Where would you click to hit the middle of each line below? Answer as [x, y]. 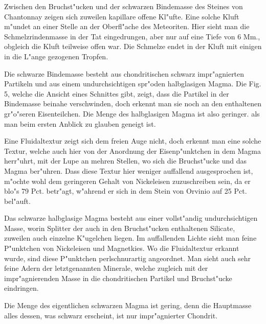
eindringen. [21, 288]
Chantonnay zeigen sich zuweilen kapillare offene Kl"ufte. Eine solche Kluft [122, 16]
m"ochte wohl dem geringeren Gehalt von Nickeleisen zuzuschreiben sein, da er [127, 181]
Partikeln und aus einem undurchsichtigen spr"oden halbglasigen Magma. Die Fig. [133, 84]
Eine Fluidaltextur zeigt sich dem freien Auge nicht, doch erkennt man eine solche [133, 141]
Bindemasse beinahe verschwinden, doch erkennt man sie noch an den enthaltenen [133, 103]
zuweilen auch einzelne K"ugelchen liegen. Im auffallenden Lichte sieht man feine [130, 238]
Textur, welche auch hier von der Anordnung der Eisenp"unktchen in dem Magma [132, 151]
